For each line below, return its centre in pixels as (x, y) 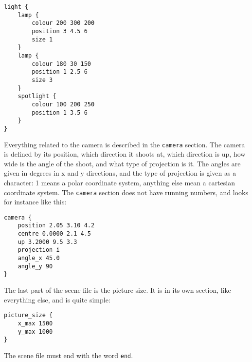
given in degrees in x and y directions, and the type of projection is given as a (120, 173)
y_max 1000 (35, 332)
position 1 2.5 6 (60, 72)
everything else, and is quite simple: (57, 299)
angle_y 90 (35, 266)
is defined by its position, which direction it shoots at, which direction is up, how (125, 154)
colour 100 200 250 (63, 104)
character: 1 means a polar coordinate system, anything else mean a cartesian (119, 182)
